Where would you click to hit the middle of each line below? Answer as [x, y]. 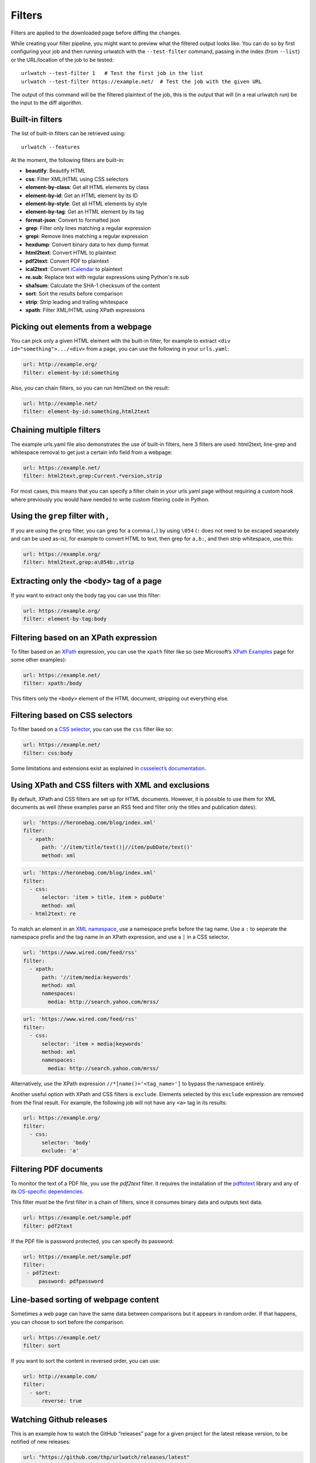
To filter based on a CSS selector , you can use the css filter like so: [92, 729]
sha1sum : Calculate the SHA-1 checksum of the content [93, 285]
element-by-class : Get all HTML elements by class [87, 187]
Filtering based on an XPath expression [84, 638]
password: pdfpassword [71, 1281]
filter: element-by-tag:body [65, 619]
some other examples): [39, 660]
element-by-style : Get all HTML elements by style [86, 203]
